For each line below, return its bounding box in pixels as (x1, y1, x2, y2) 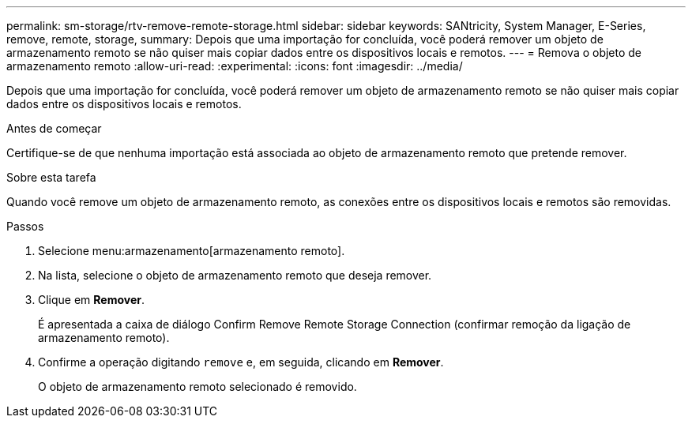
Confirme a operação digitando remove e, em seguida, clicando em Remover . (38, 355, 444, 369)
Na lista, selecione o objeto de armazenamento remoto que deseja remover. (38, 268, 432, 282)
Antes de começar (6, 122, 102, 135)
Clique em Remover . (38, 293, 145, 306)
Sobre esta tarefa (6, 171, 96, 184)
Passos (6, 220, 44, 233)
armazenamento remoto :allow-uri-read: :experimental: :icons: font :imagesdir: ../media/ (6, 59, 463, 73)
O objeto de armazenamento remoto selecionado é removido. (38, 380, 357, 393)
